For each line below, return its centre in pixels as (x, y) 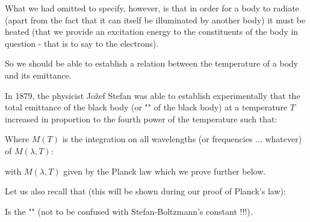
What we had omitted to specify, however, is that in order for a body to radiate (152, 8)
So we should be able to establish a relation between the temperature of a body (152, 63)
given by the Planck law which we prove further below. (165, 171)
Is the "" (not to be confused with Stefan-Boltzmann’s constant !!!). (129, 211)
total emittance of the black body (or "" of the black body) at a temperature (146, 107)
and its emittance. (38, 75)
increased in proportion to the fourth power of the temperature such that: (141, 118)
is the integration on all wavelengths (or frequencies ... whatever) (182, 139)
